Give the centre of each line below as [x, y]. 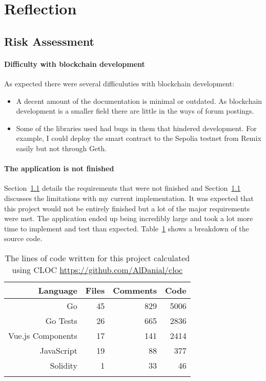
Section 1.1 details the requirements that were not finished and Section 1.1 [122, 188]
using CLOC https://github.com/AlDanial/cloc [97, 269]
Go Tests [61, 320]
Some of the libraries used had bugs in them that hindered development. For [136, 128]
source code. [23, 238]
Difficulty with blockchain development [75, 63]
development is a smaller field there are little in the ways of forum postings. [135, 111]
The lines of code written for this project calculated [97, 258]
